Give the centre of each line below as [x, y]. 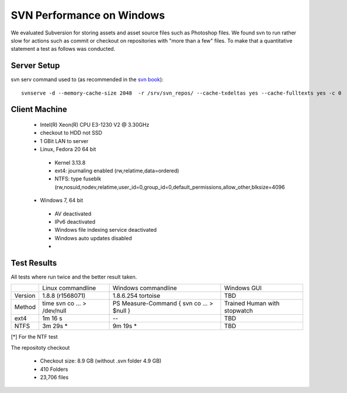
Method [25, 307]
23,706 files [54, 377]
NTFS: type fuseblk [78, 179]
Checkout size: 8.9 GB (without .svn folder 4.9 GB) [101, 361]
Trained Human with [252, 304]
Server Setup [35, 66]
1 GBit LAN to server [64, 141]
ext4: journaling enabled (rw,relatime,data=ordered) [117, 171]
